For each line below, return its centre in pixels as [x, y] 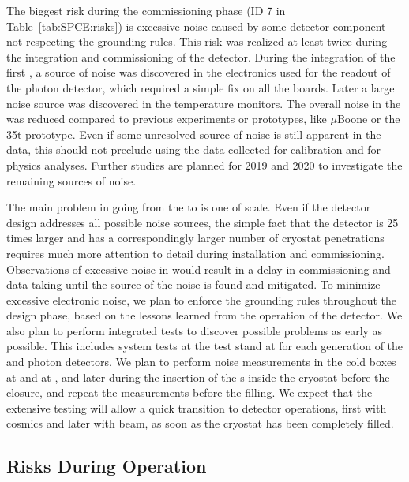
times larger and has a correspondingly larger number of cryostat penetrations [195, 238]
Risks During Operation [107, 466]
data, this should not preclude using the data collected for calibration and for [194, 149]
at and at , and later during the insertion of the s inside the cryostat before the [198, 377]
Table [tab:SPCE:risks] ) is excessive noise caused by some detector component [196, 26]
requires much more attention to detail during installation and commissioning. [195, 253]
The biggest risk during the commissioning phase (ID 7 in [146, 10]
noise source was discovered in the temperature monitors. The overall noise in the [204, 103]
